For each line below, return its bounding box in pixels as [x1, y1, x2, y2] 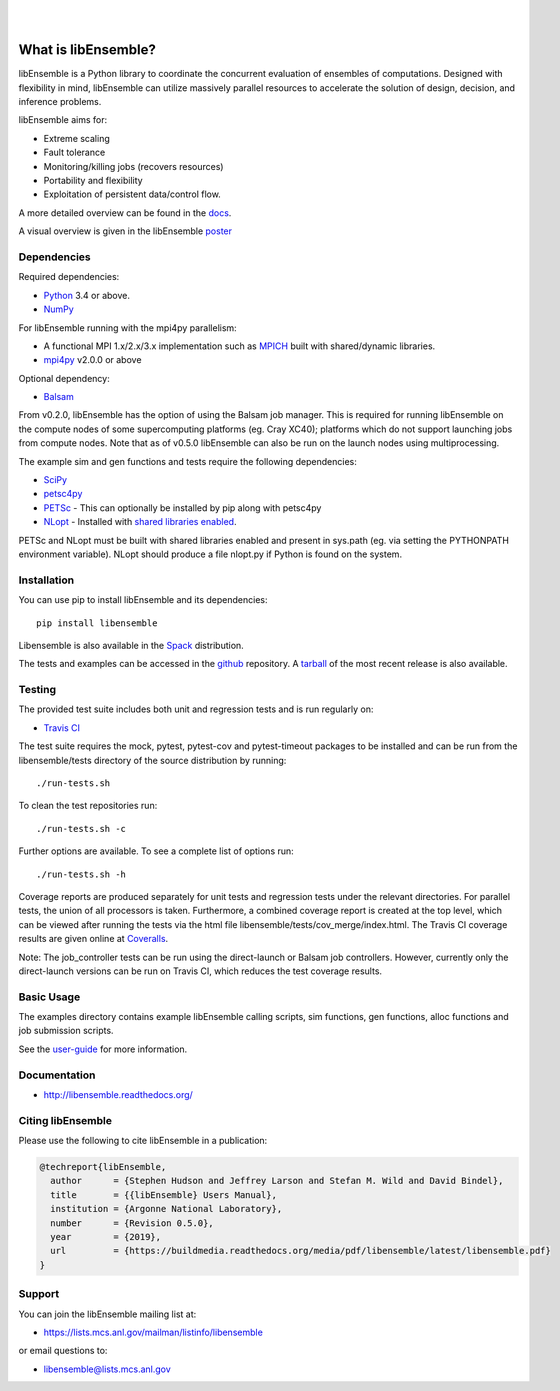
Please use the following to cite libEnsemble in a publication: [18, 1135, 268, 1147]
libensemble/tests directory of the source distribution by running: [18, 754, 287, 766]
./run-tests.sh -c [36, 823, 127, 834]
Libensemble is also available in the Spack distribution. [18, 639, 244, 651]
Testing [18, 683, 57, 697]
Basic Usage [18, 990, 81, 1004]
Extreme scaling [43, 132, 110, 144]
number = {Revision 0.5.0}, [50, 1217, 214, 1229]
